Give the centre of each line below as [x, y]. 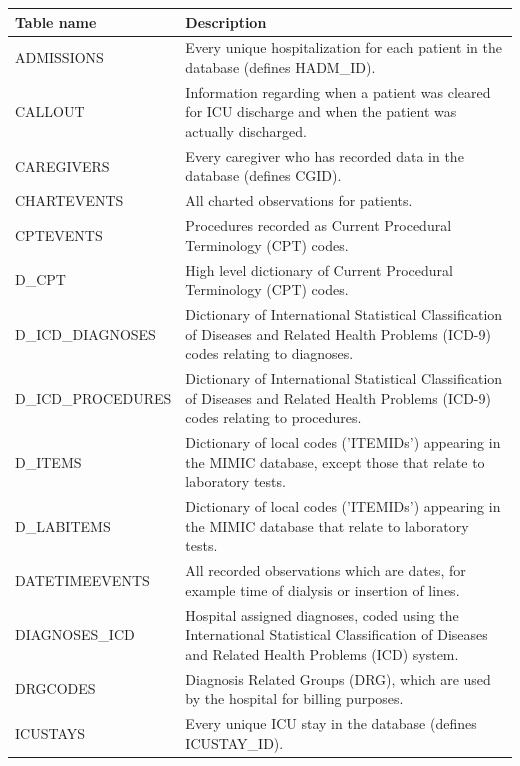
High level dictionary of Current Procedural [319, 269]
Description [226, 21]
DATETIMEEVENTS [82, 579]
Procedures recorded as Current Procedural [318, 225]
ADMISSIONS [59, 57]
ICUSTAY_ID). [234, 742]
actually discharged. [246, 130]
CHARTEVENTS [69, 200]
